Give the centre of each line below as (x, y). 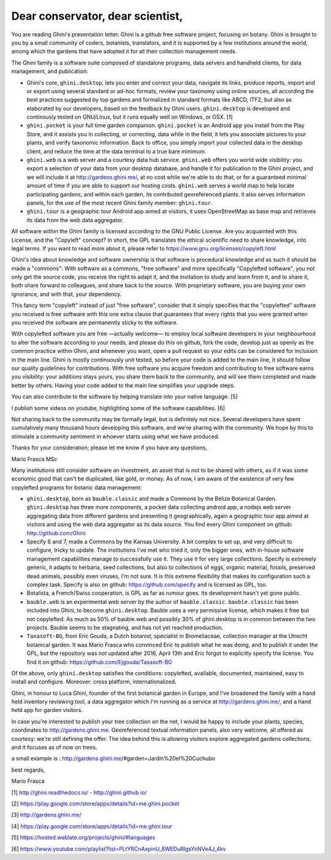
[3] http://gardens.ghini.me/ (47, 815)
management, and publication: (50, 71)
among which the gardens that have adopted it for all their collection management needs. (124, 52)
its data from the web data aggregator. (75, 220)
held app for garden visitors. (47, 710)
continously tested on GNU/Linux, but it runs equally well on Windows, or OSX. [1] (130, 117)
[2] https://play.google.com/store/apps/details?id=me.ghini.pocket (95, 804)
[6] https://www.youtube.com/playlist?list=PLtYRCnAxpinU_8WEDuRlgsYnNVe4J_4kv (119, 849)
